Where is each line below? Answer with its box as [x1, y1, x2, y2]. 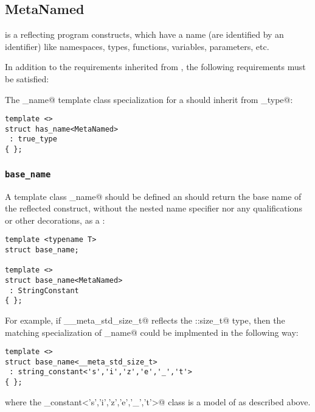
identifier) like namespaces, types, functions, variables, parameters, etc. [5, 40, 269, 52]
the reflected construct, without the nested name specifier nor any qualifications [5, 202, 302, 215]
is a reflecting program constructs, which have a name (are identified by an [5, 28, 284, 41]
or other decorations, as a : [5, 213, 105, 226]
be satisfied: [5, 72, 49, 85]
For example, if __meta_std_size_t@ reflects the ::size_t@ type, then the [5, 313, 285, 326]
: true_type [9, 135, 57, 144]
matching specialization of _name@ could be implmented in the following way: [5, 325, 299, 338]
